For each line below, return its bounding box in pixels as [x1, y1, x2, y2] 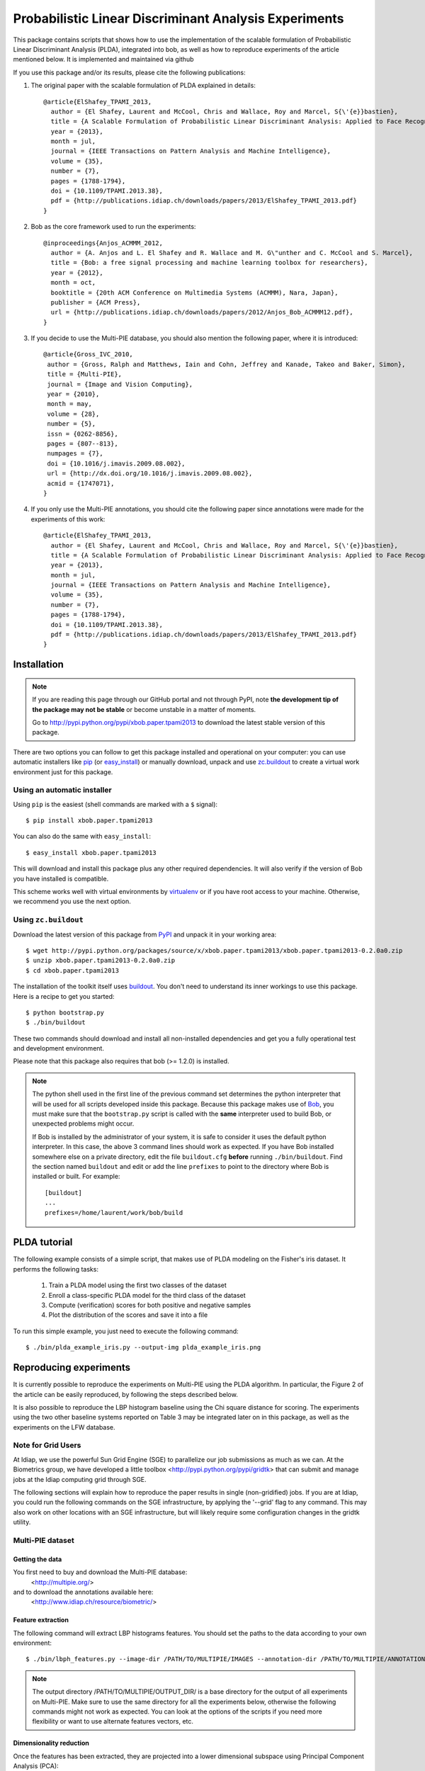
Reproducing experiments [13, 1362, 131, 1374]
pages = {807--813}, [47, 440, 118, 448]
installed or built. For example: [32, 1172, 120, 1181]
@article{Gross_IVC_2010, [43, 351, 134, 358]
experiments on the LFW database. [13, 1422, 116, 1431]
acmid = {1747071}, [47, 479, 115, 487]
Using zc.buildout [13, 915, 84, 924]
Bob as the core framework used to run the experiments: [30, 222, 196, 231]
